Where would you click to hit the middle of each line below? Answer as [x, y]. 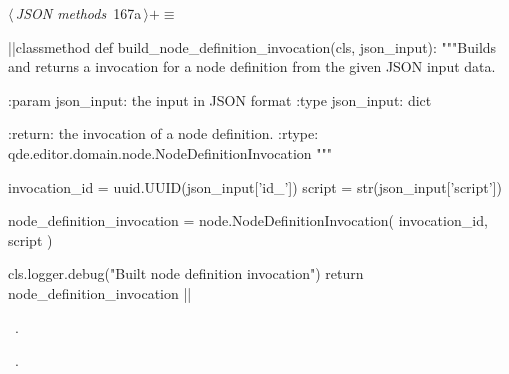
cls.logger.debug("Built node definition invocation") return [186, 273]
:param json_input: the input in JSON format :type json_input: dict [220, 99]
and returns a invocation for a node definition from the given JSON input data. [252, 66]
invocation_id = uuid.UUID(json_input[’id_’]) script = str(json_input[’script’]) [255, 186]
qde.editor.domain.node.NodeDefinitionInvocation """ [170, 152]
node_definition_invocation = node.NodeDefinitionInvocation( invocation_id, [248, 220]
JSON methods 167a [78, 13]
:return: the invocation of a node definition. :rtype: [163, 133]
